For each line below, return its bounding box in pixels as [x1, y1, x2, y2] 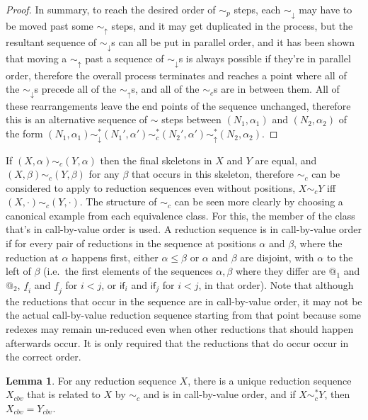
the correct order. [6, 349, 81, 364]
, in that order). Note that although [198, 277, 354, 292]
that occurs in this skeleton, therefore [132, 166, 294, 181]
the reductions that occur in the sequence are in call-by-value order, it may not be [6, 293, 362, 308]
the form [6, 126, 43, 141]
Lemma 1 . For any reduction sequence [6, 373, 176, 387]
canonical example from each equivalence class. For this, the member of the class [6, 208, 355, 222]
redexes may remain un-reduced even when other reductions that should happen [6, 322, 354, 336]
